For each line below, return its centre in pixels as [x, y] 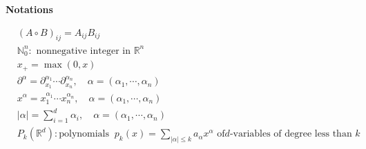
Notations [29, 9]
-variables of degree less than [291, 134]
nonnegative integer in [83, 51]
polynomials [84, 134]
